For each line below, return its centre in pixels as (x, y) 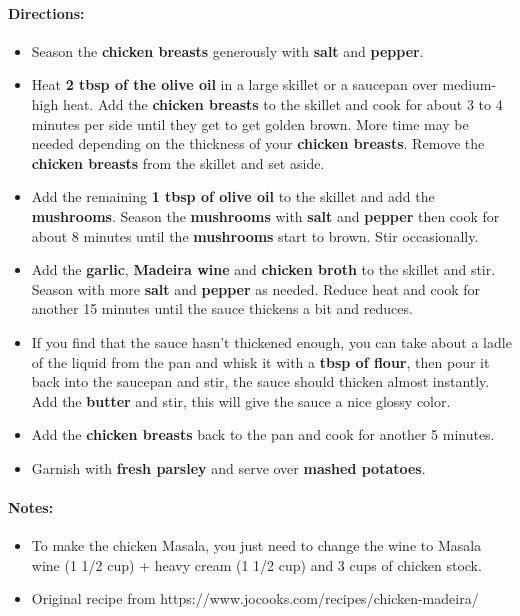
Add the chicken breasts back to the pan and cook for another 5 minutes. (263, 434)
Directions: (46, 12)
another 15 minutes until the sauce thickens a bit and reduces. (222, 308)
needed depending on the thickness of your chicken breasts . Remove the (258, 143)
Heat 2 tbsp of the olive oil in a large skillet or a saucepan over (234, 84)
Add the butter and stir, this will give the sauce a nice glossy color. (241, 400)
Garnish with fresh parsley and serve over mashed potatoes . (228, 467)
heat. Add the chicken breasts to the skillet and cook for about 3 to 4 (282, 103)
